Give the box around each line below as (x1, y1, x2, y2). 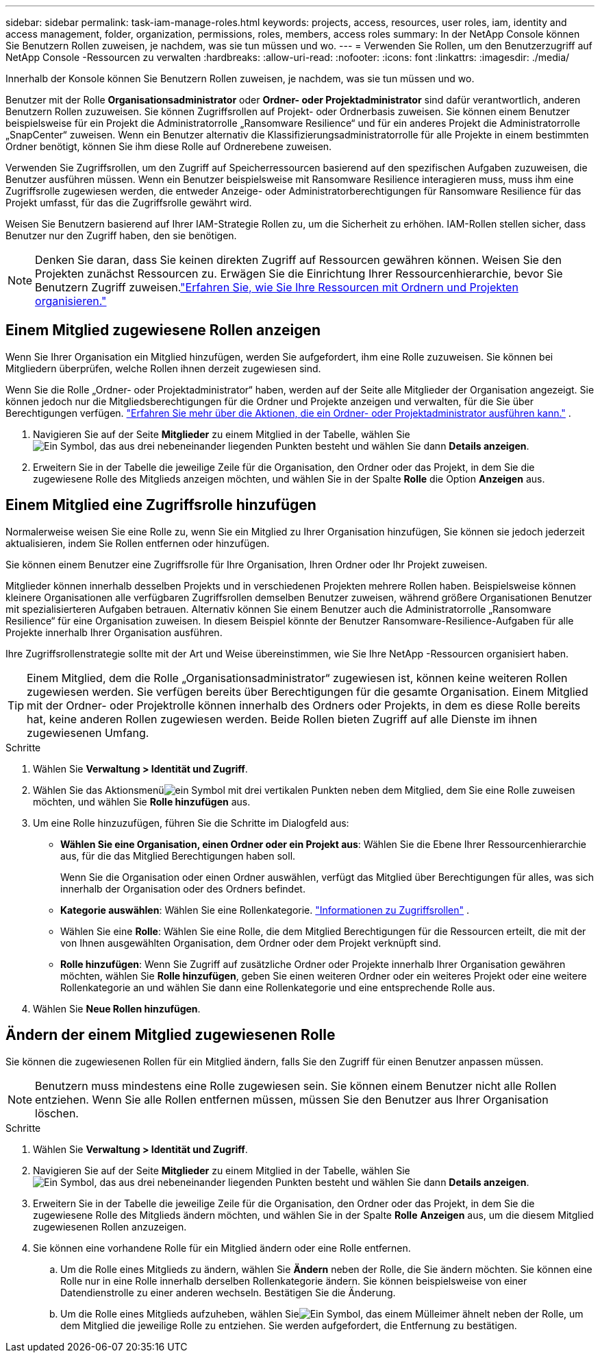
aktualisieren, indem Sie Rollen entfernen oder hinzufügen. (5, 537, 270, 549)
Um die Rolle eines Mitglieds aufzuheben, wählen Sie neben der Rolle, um (60, 1307, 584, 1320)
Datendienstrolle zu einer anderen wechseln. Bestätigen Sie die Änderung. (60, 1286, 396, 1298)
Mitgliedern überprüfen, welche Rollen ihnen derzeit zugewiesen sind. (5, 362, 321, 374)
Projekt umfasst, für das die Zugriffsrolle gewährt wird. (5, 197, 252, 208)
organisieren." (35, 294, 107, 308)
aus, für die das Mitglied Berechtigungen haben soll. (60, 849, 296, 862)
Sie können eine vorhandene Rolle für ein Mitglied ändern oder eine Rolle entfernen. (33, 1241, 411, 1254)
